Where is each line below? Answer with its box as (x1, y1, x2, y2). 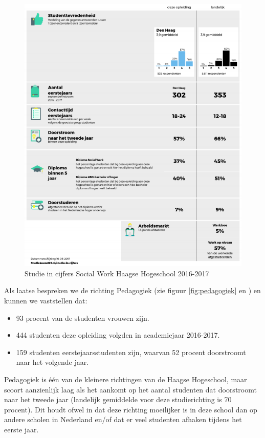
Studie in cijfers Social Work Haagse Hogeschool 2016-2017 (25, 268, 209, 278)
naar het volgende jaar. (16, 357, 89, 367)
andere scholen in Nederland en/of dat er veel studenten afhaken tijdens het (4, 414, 242, 425)
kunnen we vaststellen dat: (4, 295, 87, 306)
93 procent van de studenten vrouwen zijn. (16, 312, 149, 323)
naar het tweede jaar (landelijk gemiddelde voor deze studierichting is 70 (4, 394, 232, 405)
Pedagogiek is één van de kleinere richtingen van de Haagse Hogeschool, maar (4, 374, 247, 385)
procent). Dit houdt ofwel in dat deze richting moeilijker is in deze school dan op (4, 404, 257, 414)
